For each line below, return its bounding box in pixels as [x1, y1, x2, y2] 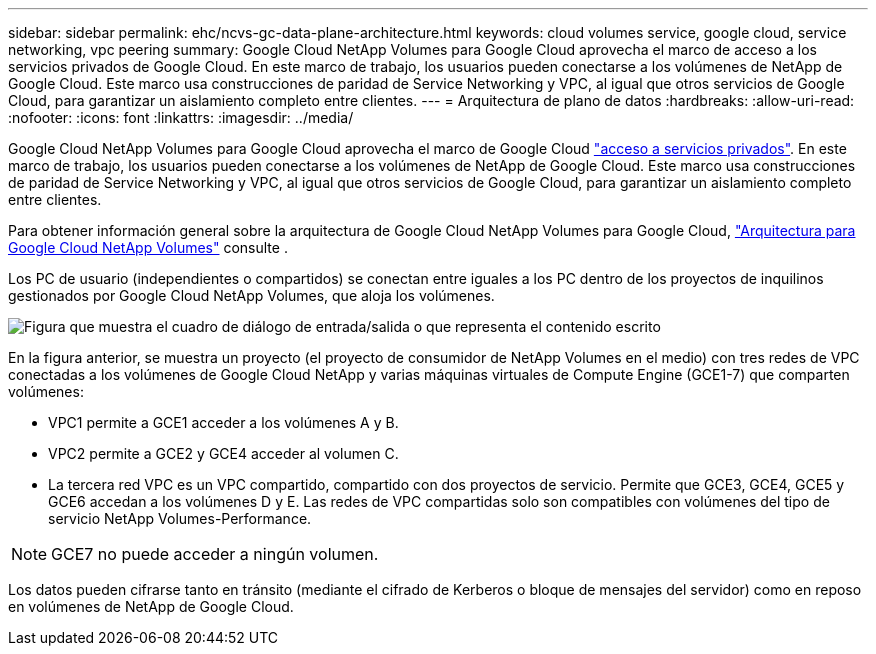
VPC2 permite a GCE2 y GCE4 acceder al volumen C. [48, 445, 399, 462]
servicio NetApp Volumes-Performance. [48, 510, 312, 527]
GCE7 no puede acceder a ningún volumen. [51, 544, 379, 564]
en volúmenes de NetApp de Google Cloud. [8, 598, 294, 615]
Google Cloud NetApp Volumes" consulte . [8, 239, 288, 256]
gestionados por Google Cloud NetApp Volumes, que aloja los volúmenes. [8, 287, 495, 304]
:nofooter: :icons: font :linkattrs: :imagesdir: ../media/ [8, 109, 354, 126]
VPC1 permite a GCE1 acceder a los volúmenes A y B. [48, 414, 399, 431]
